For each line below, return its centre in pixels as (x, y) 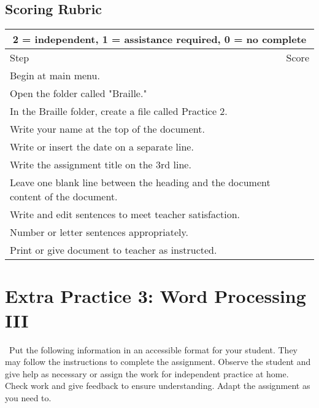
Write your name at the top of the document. (107, 129)
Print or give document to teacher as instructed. (113, 250)
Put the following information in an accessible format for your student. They (153, 349)
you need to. (28, 397)
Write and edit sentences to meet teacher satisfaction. (125, 214)
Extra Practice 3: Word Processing (156, 296)
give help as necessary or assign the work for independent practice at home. (147, 373)
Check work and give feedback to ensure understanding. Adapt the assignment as (158, 386)
